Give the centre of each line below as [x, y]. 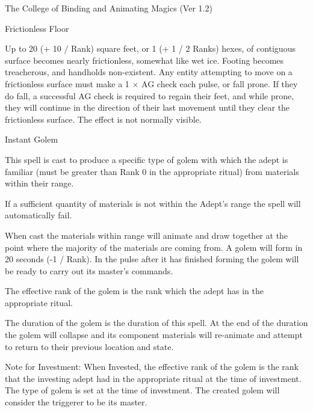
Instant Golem [32, 139]
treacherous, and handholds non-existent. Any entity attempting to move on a [149, 72]
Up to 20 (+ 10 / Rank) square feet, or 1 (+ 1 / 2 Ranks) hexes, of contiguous [150, 48]
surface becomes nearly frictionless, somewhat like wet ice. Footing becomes [144, 60]
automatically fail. [39, 215]
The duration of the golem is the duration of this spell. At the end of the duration [156, 323]
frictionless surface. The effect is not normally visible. [103, 119]
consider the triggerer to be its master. [76, 402]
